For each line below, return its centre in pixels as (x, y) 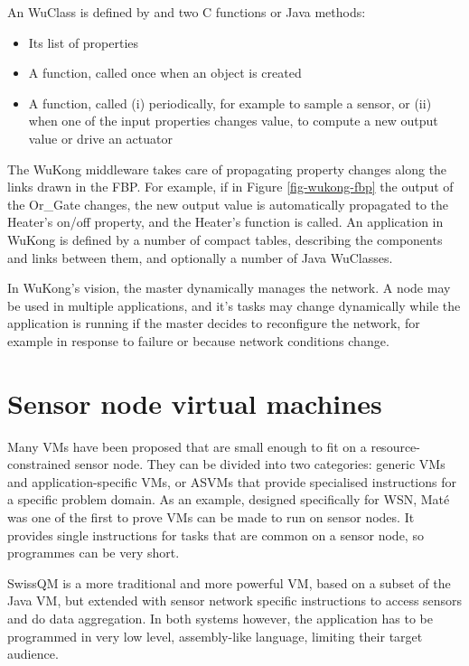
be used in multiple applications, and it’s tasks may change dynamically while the (234, 305)
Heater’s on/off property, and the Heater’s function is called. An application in (225, 222)
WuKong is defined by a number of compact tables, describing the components (225, 239)
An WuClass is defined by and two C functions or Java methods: (187, 12)
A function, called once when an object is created (165, 73)
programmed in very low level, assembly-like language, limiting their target (215, 636)
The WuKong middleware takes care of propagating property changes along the (227, 169)
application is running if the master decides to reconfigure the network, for (214, 323)
